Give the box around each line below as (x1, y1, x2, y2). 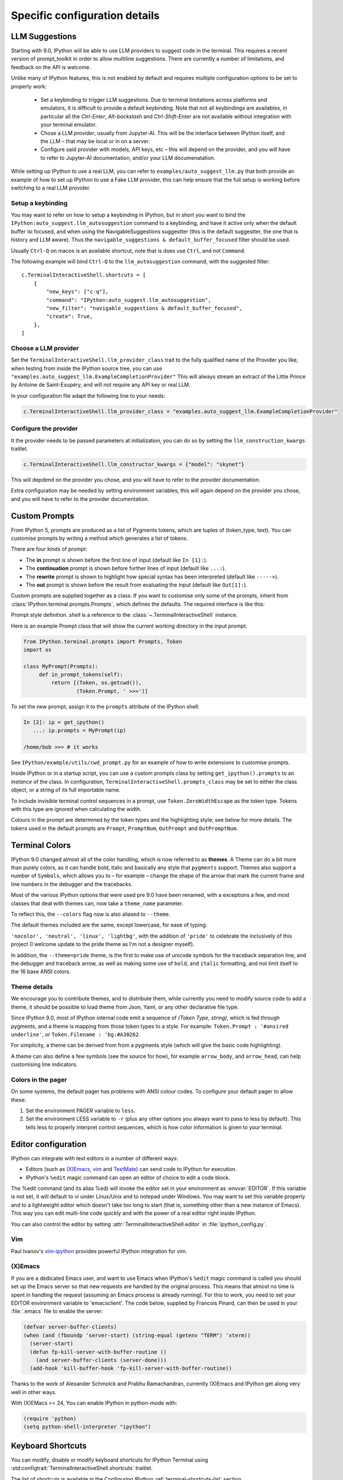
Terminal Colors (11, 840, 71, 850)
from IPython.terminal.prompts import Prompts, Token (23, 638, 182, 645)
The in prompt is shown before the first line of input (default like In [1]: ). (25, 556, 208, 564)
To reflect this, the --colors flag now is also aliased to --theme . (11, 910, 171, 918)
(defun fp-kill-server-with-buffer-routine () (30, 1349, 167, 1355)
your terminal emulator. (40, 121, 97, 128)
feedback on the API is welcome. (11, 63, 92, 70)
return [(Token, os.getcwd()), (51, 680, 142, 686)
